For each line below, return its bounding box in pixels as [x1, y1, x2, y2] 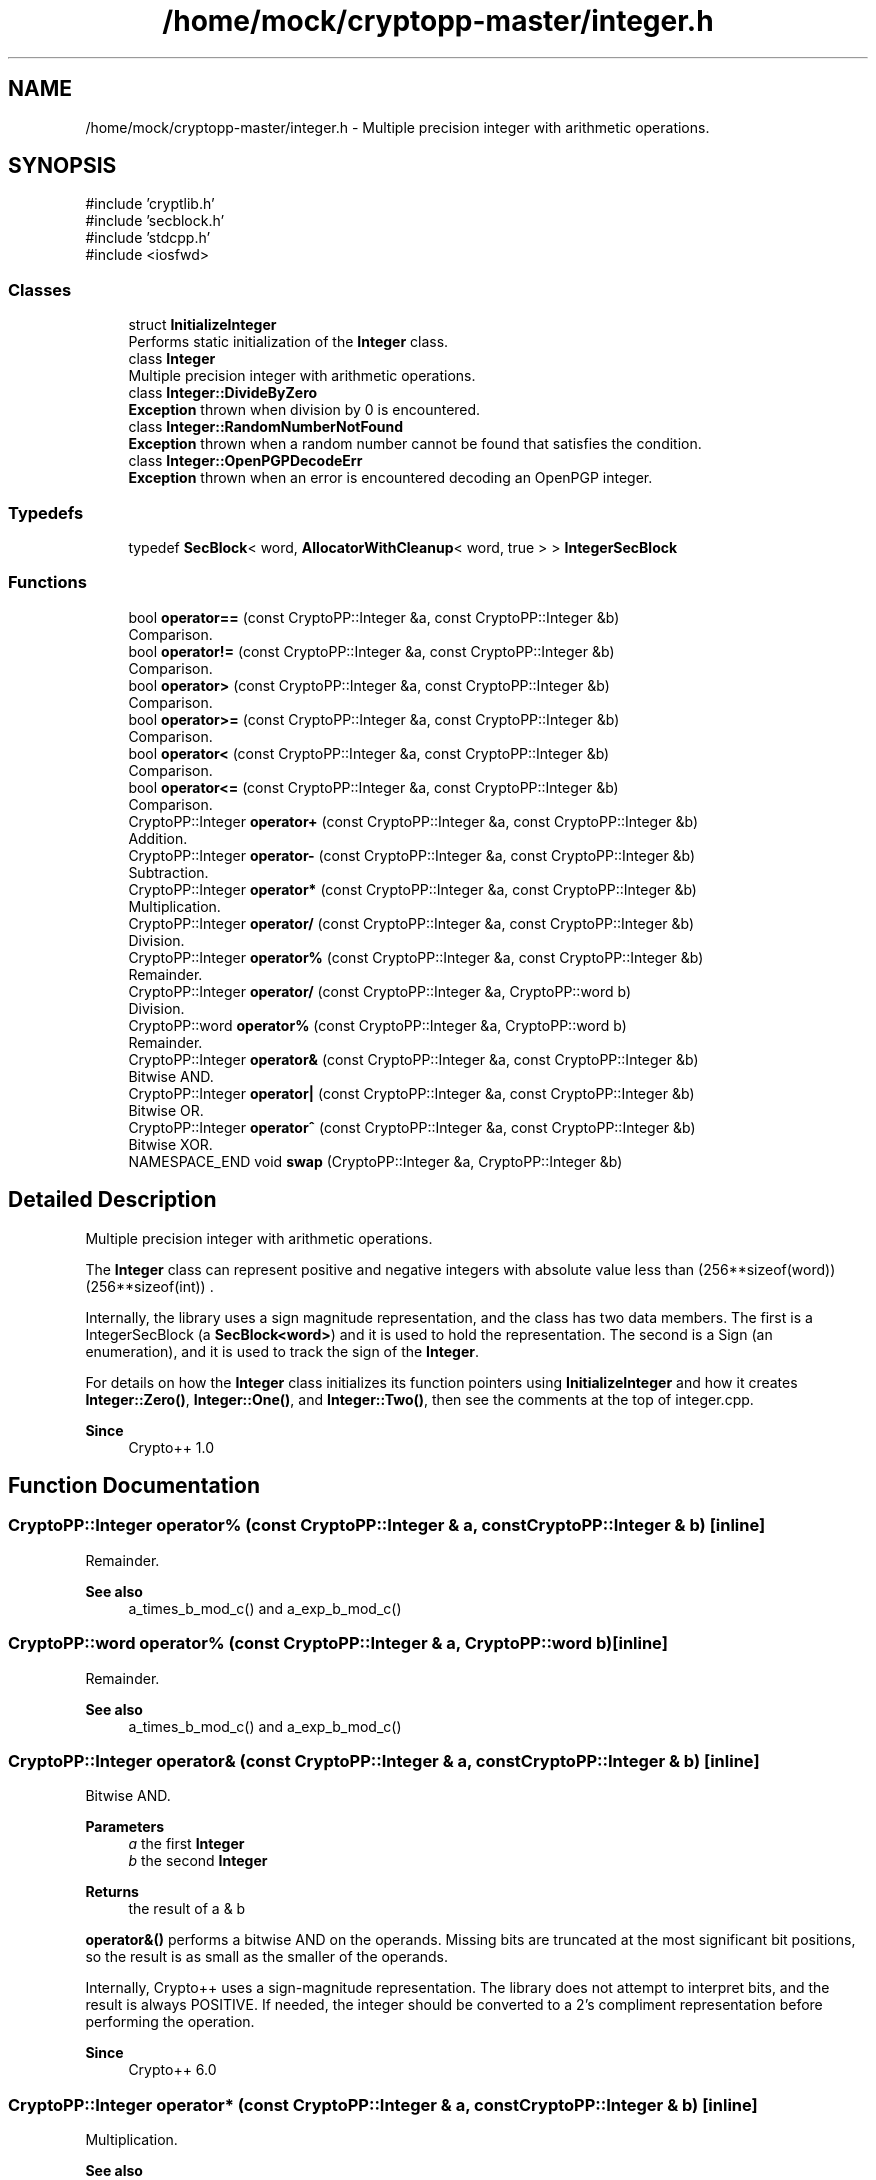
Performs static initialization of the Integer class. [128, 333, 449, 351]
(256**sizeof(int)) [85, 1277, 206, 1295]
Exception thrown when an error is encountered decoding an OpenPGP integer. [128, 469, 653, 487]
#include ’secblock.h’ [85, 212, 225, 230]
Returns [85, 1883, 139, 1901]
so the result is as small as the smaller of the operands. [85, 1948, 449, 1966]
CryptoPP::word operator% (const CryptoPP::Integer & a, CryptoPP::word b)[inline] [8, 1633, 668, 1654]
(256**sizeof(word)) [698, 1260, 836, 1278]
